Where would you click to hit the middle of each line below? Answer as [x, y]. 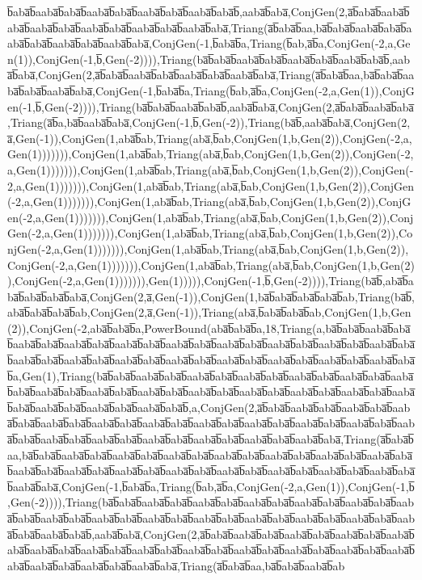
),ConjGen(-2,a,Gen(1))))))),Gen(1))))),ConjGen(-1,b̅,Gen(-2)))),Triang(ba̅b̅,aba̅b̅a [211, 281]
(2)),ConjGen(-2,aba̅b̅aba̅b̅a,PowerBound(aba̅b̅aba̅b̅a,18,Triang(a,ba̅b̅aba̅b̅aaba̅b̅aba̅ [209, 328]
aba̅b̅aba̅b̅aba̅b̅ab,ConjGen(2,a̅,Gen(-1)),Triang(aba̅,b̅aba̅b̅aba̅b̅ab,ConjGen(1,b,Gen [209, 312]
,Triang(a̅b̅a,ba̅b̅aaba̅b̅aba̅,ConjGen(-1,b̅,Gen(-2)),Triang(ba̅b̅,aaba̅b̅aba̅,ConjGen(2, [209, 122]
